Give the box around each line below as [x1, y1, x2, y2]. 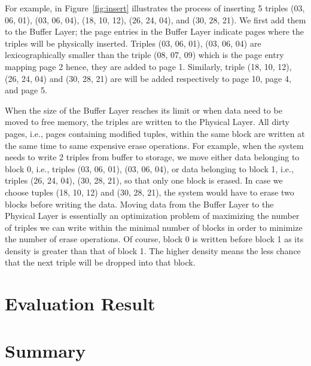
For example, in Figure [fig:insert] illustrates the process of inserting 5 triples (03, [5, 2, 305, 14]
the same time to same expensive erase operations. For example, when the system [5, 139, 304, 151]
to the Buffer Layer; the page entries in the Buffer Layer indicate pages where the [5, 25, 304, 38]
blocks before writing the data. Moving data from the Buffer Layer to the [5, 197, 274, 210]
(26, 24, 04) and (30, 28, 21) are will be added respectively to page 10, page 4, [5, 72, 291, 84]
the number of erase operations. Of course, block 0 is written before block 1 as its [5, 233, 304, 245]
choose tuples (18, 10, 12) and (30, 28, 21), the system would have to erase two [5, 185, 294, 198]
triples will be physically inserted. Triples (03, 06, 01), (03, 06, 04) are [5, 36, 261, 49]
